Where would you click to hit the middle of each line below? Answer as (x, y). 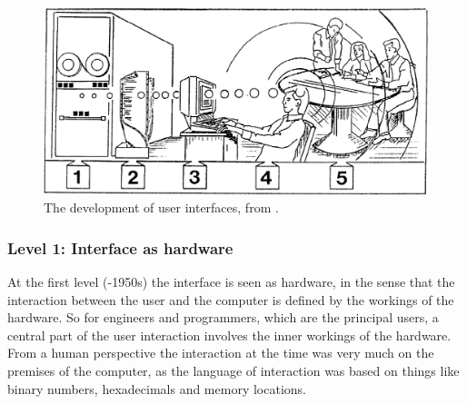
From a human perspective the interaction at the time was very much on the (221, 353)
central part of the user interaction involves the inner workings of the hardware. (229, 335)
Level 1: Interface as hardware (120, 247)
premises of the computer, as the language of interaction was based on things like (233, 370)
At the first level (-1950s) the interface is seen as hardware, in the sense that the (231, 282)
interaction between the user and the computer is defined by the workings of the (231, 299)
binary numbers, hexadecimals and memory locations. (157, 388)
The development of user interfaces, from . (161, 207)
